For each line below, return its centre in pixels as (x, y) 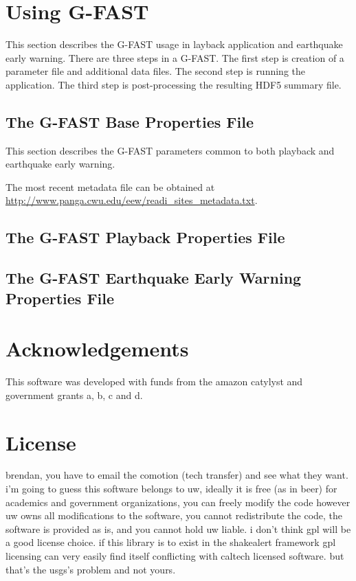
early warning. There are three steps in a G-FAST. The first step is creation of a (175, 57)
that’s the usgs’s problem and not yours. (91, 569)
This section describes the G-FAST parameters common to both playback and (170, 150)
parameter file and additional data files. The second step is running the (156, 71)
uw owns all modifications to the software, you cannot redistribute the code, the (174, 515)
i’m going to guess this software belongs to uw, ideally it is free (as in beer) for (171, 489)
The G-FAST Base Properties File (130, 121)
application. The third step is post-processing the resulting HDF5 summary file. (174, 84)
